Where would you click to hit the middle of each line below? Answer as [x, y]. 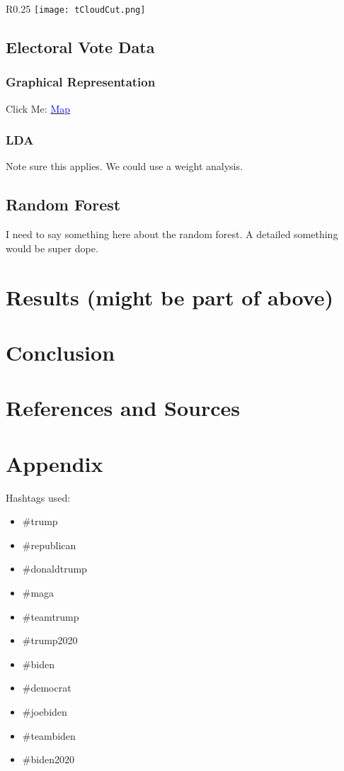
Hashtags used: [38, 497]
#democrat [47, 688]
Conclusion [61, 353]
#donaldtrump [55, 569]
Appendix [55, 463]
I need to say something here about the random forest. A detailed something [172, 234]
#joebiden [45, 712]
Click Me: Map [38, 108]
